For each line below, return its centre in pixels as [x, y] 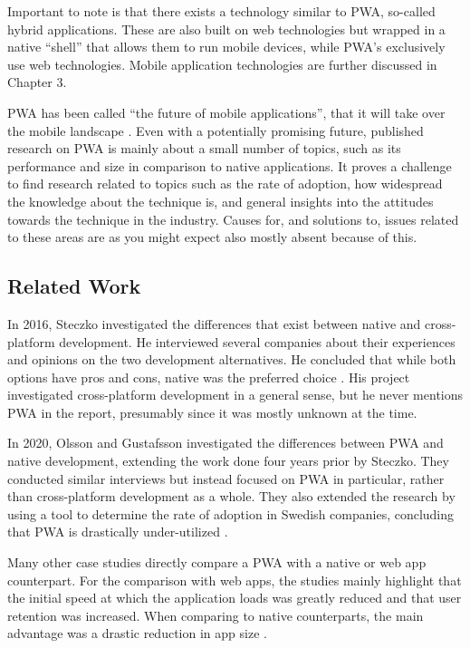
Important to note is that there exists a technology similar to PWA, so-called [221, 11]
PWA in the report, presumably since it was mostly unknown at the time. [212, 412]
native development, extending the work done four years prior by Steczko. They [228, 461]
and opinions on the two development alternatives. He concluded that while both [232, 359]
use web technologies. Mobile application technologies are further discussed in [222, 64]
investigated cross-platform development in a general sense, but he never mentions [235, 395]
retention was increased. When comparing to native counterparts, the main [216, 615]
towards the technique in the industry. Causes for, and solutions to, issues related [233, 219]
